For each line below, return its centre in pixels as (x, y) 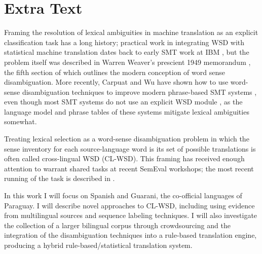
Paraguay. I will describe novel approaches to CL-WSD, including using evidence (129, 205)
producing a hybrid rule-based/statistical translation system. (98, 245)
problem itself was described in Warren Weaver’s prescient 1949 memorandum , (127, 62)
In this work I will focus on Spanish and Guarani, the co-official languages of (123, 195)
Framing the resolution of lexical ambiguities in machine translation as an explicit (131, 32)
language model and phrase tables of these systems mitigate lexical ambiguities (127, 111)
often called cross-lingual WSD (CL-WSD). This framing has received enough (124, 158)
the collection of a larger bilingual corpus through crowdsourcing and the (117, 225)
